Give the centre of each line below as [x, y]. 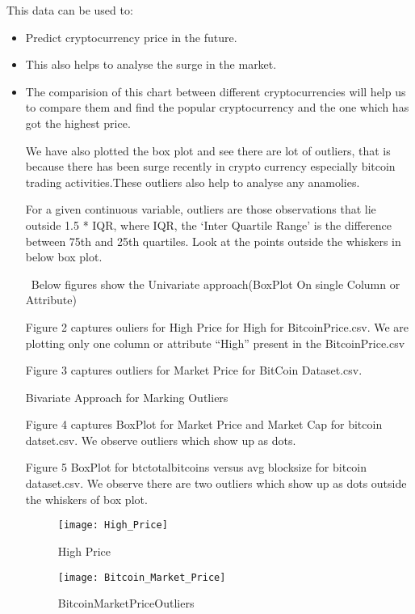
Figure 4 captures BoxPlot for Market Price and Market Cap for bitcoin [204, 424]
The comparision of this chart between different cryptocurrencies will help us [216, 91]
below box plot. [64, 257]
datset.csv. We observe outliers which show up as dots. [161, 440]
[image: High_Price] [113, 525]
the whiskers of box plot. [86, 499]
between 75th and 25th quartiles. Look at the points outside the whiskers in [213, 241]
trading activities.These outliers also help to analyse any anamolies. [193, 182]
